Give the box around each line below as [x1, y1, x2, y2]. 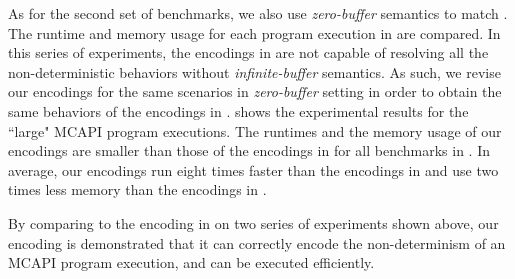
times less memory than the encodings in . [8, 179, 267, 200]
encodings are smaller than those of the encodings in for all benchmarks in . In [8, 140, 491, 161]
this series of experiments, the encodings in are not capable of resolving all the [8, 42, 489, 63]
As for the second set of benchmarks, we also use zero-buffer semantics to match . [8, 3, 508, 23]
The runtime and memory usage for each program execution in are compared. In [8, 22, 501, 43]
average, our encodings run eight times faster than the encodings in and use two [8, 159, 499, 180]
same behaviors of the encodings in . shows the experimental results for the [8, 100, 469, 121]
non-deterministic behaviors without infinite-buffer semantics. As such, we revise [8, 61, 501, 82]
